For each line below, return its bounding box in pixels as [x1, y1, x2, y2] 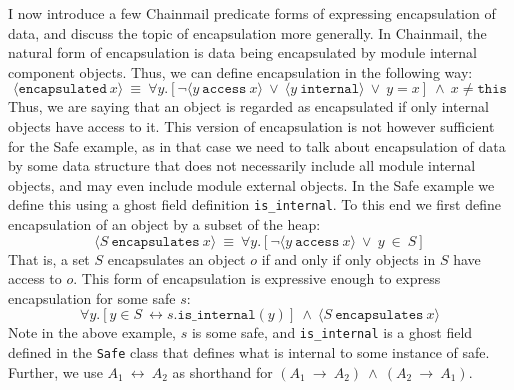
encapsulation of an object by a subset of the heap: [8, 214, 321, 234]
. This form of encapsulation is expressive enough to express [73, 268, 441, 289]
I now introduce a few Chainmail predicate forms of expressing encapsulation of [8, 3, 496, 23]
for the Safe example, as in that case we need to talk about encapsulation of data [8, 135, 506, 156]
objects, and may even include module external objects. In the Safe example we [8, 174, 495, 195]
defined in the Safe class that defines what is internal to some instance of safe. [8, 342, 490, 363]
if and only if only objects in [261, 248, 436, 269]
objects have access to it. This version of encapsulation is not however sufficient [8, 115, 495, 136]
